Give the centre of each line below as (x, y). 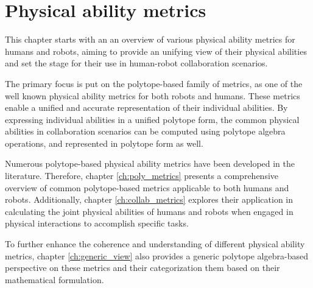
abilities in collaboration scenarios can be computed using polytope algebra (145, 131)
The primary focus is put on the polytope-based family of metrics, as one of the (154, 83)
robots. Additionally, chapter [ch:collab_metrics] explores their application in (149, 199)
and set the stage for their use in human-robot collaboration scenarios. (136, 63)
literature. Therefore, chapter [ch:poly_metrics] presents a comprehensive (142, 176)
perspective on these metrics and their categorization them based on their (142, 268)
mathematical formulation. (55, 279)
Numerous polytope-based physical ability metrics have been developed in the (150, 163)
